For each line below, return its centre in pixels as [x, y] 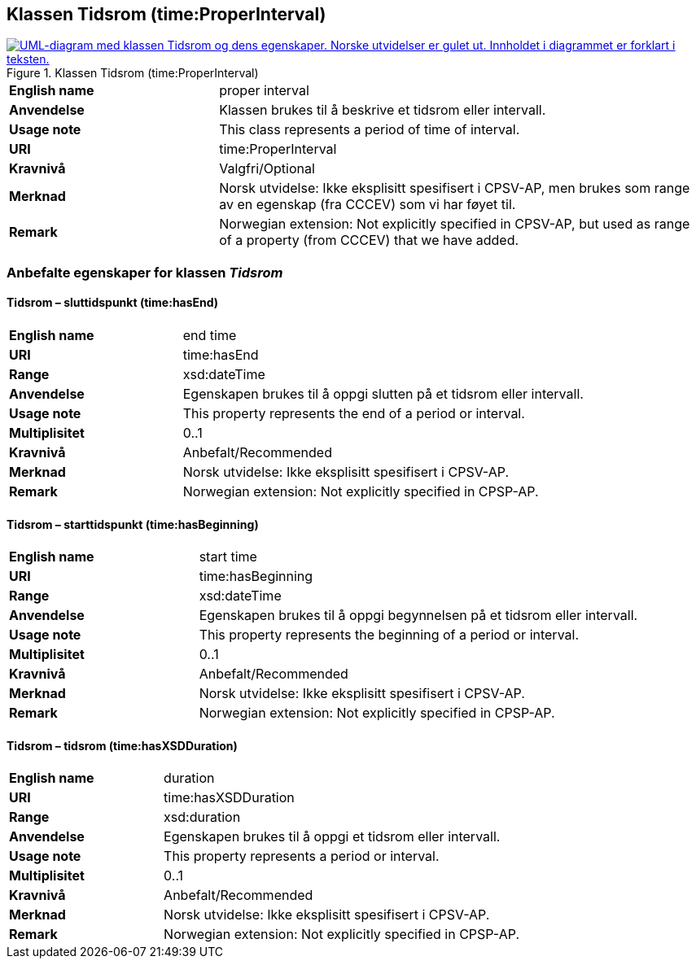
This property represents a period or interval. [302, 856]
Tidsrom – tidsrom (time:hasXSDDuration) [122, 745]
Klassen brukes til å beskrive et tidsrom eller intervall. [383, 110]
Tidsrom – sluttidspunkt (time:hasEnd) [113, 303]
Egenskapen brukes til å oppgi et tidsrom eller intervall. [332, 837]
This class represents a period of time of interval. [370, 130]
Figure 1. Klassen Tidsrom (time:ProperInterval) [133, 73]
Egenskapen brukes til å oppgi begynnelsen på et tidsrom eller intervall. [418, 616]
